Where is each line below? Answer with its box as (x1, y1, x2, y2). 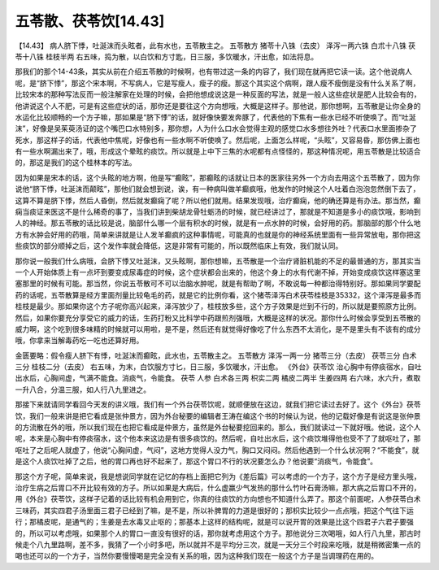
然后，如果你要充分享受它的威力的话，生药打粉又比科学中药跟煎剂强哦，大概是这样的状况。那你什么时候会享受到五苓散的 (15, 313, 421, 323)
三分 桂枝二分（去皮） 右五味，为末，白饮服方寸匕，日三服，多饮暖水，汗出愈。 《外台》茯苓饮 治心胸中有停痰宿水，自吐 (15, 362, 422, 372)
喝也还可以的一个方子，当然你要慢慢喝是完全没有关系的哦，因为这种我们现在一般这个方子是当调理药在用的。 (15, 551, 378, 561)
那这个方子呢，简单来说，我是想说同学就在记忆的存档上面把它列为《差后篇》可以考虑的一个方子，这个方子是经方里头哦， (15, 472, 421, 481)
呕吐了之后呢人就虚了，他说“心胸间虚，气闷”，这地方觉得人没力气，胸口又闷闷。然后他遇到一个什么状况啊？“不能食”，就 (15, 445, 419, 455)
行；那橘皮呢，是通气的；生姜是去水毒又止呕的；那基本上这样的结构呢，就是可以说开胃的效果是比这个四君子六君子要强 (15, 517, 414, 527)
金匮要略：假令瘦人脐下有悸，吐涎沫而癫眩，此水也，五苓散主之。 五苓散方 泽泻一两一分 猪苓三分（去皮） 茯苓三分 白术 (15, 350, 417, 360)
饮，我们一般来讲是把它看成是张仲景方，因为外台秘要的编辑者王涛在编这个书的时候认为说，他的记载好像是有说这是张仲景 (15, 411, 421, 420)
